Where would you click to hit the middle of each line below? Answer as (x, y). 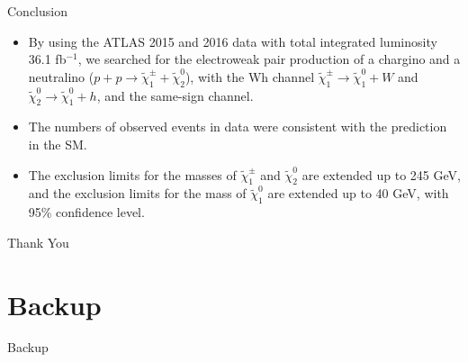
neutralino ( (61, 76)
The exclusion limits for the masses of (132, 174)
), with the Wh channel (250, 76)
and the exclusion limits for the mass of (137, 193)
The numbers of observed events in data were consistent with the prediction (238, 127)
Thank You (38, 242)
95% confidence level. (86, 212)
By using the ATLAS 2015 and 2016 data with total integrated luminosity (233, 41)
